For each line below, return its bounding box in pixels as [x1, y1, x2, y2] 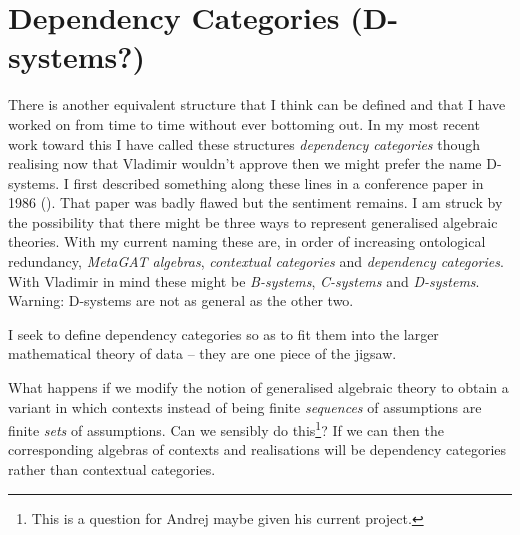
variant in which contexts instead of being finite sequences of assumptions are [8, 396, 482, 417]
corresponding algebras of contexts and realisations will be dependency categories [8, 439, 507, 460]
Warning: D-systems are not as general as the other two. [8, 290, 354, 311]
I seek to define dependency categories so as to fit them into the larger [8, 323, 439, 344]
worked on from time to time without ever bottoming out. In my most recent [8, 113, 480, 134]
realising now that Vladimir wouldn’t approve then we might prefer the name [8, 153, 482, 174]
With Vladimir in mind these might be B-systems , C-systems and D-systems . [8, 270, 480, 291]
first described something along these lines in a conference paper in [73, 172, 484, 193]
